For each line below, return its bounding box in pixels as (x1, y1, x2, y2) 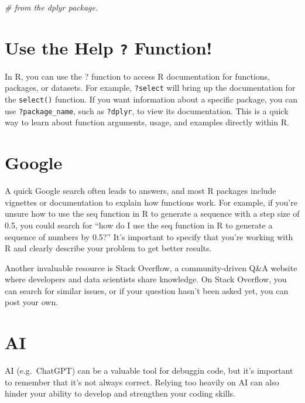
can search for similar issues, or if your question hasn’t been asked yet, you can (5, 284, 289, 296)
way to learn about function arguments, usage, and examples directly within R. (5, 116, 289, 128)
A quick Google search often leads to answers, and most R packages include (5, 185, 276, 197)
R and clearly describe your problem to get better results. (5, 242, 212, 254)
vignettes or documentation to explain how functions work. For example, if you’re (5, 196, 297, 208)
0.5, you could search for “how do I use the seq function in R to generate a (5, 218, 273, 231)
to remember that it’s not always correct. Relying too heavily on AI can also (5, 375, 279, 388)
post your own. (5, 296, 59, 308)
